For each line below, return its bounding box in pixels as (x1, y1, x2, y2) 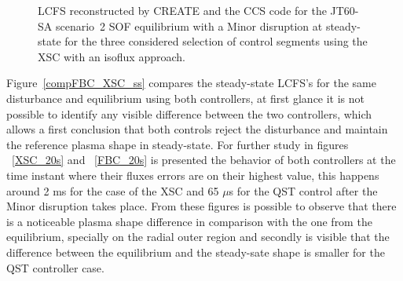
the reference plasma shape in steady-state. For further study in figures (6, 136, 349, 152)
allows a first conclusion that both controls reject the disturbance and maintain (6, 121, 388, 137)
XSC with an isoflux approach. (38, 48, 185, 64)
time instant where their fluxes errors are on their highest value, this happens (6, 166, 379, 183)
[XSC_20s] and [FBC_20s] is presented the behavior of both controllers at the (12, 151, 396, 168)
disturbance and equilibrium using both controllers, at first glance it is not (6, 89, 365, 106)
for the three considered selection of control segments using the (64, 33, 368, 49)
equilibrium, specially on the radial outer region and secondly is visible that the (6, 228, 390, 245)
